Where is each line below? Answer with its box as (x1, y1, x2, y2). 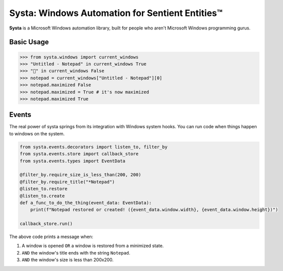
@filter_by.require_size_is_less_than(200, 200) (19, 172, 141, 178)
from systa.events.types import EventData (19, 158, 125, 164)
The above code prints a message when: (9, 234, 93, 240)
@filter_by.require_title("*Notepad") (19, 179, 115, 185)
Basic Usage (9, 38, 49, 46)
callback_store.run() (19, 221, 73, 227)
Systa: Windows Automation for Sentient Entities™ (9, 7, 222, 18)
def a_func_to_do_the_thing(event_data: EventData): (19, 200, 152, 206)
